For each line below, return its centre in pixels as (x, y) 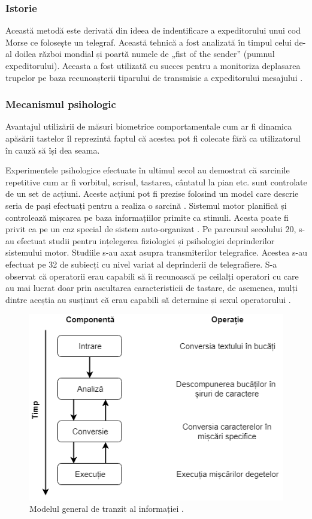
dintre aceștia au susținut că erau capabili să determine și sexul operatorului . (148, 299)
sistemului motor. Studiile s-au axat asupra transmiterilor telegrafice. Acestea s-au (156, 252)
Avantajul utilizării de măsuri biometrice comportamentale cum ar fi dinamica (149, 126)
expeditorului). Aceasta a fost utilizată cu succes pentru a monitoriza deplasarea (153, 65)
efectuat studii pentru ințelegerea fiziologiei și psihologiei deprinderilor (146, 240)
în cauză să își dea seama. (53, 150)
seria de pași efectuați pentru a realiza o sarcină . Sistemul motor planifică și (146, 205)
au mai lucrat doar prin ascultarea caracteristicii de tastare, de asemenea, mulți (152, 288)
